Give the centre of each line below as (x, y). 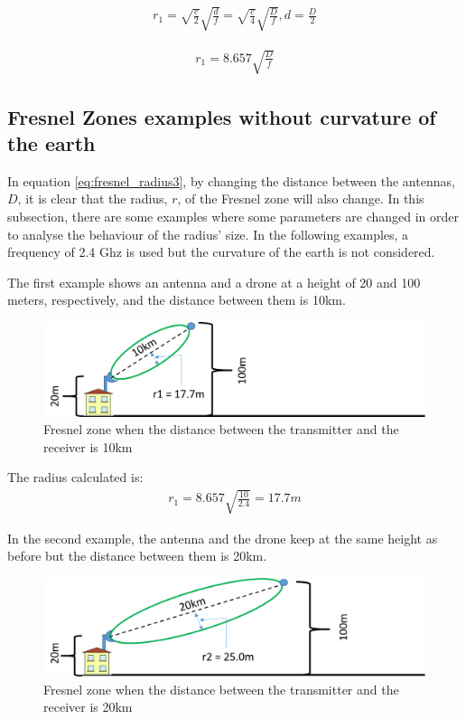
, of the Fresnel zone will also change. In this (301, 199)
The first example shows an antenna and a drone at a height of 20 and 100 (214, 282)
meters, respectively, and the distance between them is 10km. (177, 300)
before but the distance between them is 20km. (137, 556)
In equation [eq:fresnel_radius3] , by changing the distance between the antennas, (231, 180)
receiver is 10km (88, 446)
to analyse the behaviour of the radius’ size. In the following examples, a (208, 234)
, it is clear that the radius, (93, 199)
